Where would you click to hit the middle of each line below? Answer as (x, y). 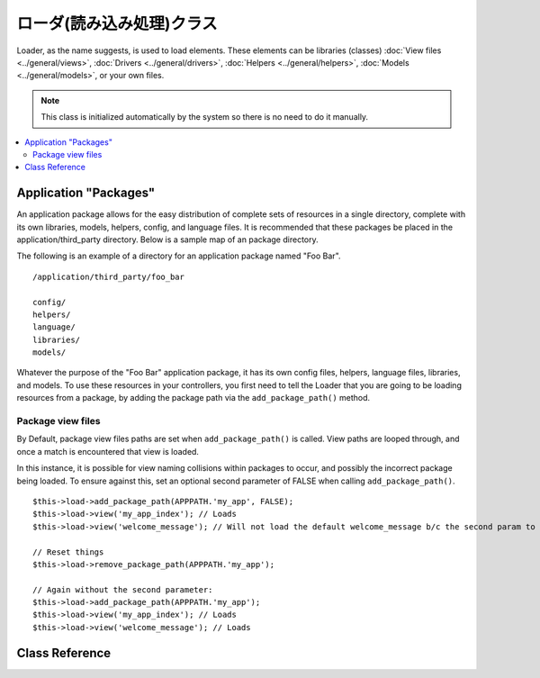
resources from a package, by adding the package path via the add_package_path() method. (193, 398)
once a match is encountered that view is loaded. (108, 451)
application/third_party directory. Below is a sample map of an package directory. (167, 240)
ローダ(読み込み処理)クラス (117, 23)
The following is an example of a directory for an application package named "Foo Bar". (179, 256)
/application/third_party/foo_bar (108, 276)
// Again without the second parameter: (123, 589)
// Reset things (68, 552)
